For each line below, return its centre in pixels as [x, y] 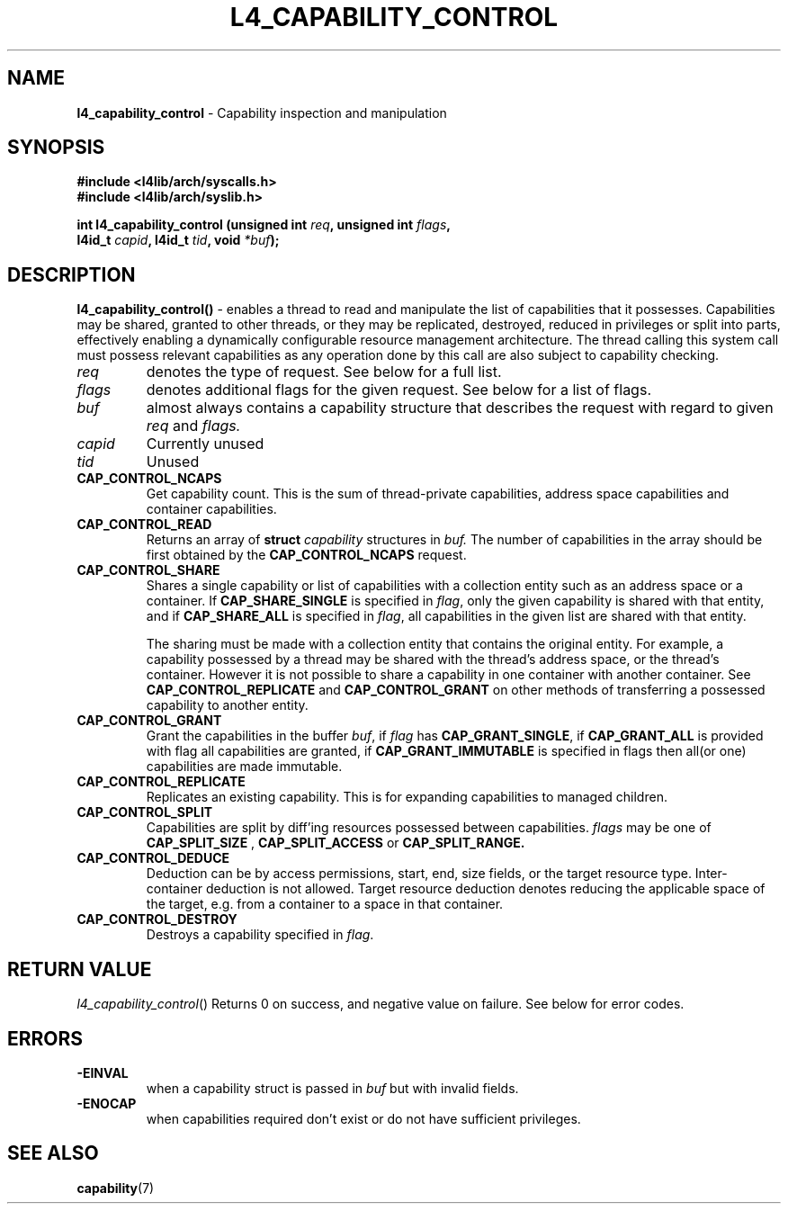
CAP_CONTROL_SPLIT [145, 812]
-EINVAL [103, 1072]
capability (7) [116, 1188]
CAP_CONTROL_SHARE [148, 570]
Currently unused [205, 444]
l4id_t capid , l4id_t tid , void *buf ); [178, 240]
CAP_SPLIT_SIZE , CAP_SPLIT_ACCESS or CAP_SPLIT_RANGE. [336, 843]
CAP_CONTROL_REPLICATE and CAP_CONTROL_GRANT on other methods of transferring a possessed [456, 690]
